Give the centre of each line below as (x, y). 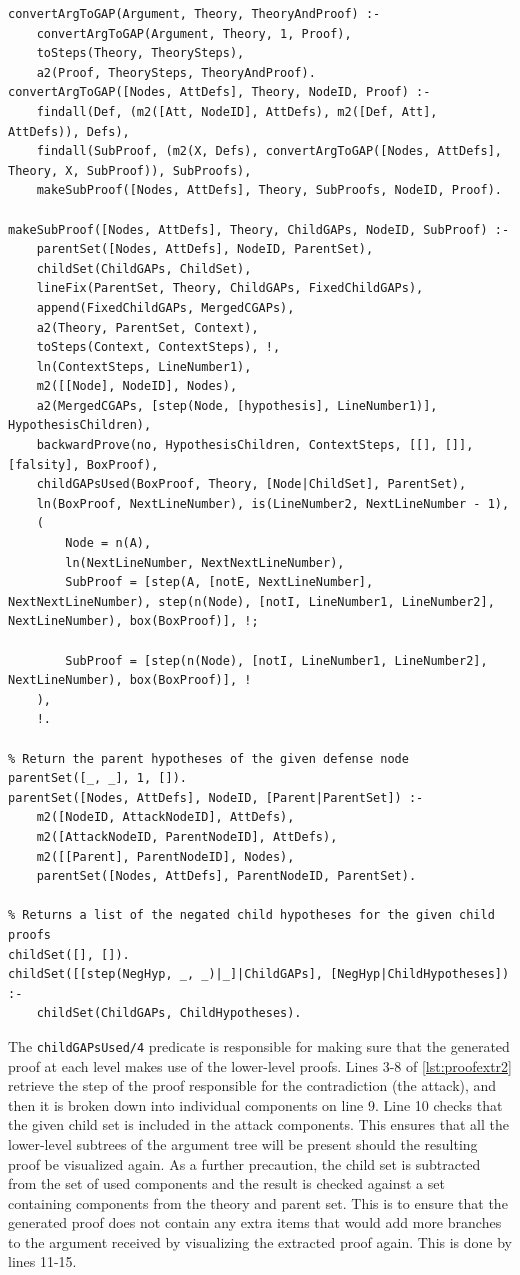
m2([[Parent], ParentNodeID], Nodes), (165, 856)
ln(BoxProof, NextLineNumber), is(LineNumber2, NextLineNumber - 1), (273, 503)
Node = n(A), (108, 543)
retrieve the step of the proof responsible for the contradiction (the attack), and (252, 1085)
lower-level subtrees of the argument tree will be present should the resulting (243, 1143)
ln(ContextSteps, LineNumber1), (144, 366)
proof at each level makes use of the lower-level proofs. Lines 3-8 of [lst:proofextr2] (260, 1065)
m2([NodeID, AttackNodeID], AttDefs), (165, 817)
